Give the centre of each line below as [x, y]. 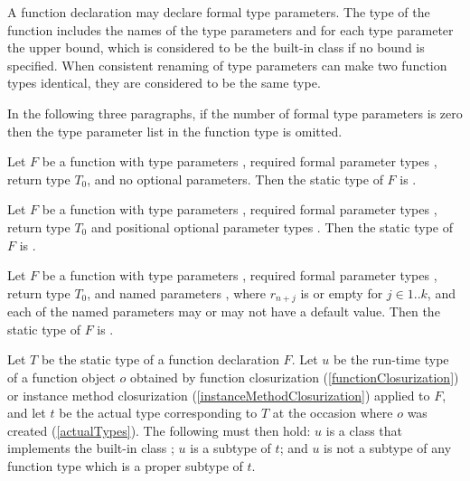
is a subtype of [230, 448]
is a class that [364, 430]
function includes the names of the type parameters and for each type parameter [230, 29]
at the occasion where [333, 413]
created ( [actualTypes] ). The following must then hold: [159, 430]
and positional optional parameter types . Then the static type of [272, 226]
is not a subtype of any [388, 448]
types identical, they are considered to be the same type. [164, 83]
